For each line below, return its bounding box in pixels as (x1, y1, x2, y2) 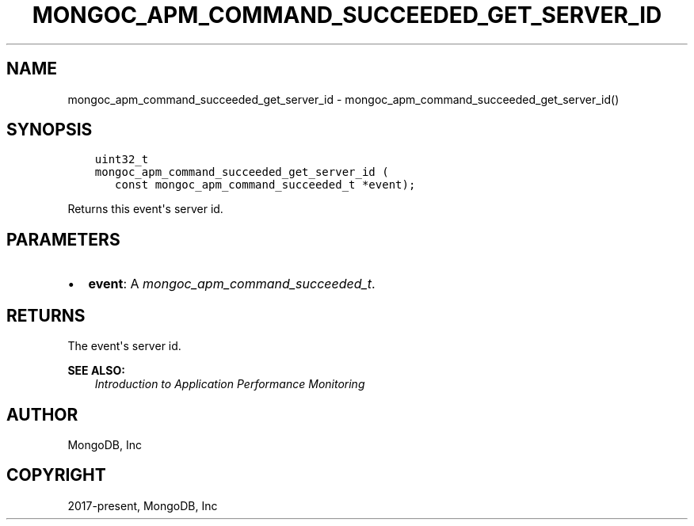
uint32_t (94, 153, 149, 166)
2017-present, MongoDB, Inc (67, 498, 218, 513)
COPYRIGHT (6, 465, 106, 486)
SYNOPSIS (6, 120, 93, 140)
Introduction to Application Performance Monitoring (94, 377, 365, 391)
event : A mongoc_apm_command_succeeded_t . (88, 276, 376, 292)
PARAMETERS (6, 229, 120, 250)
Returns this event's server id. (67, 202, 223, 216)
